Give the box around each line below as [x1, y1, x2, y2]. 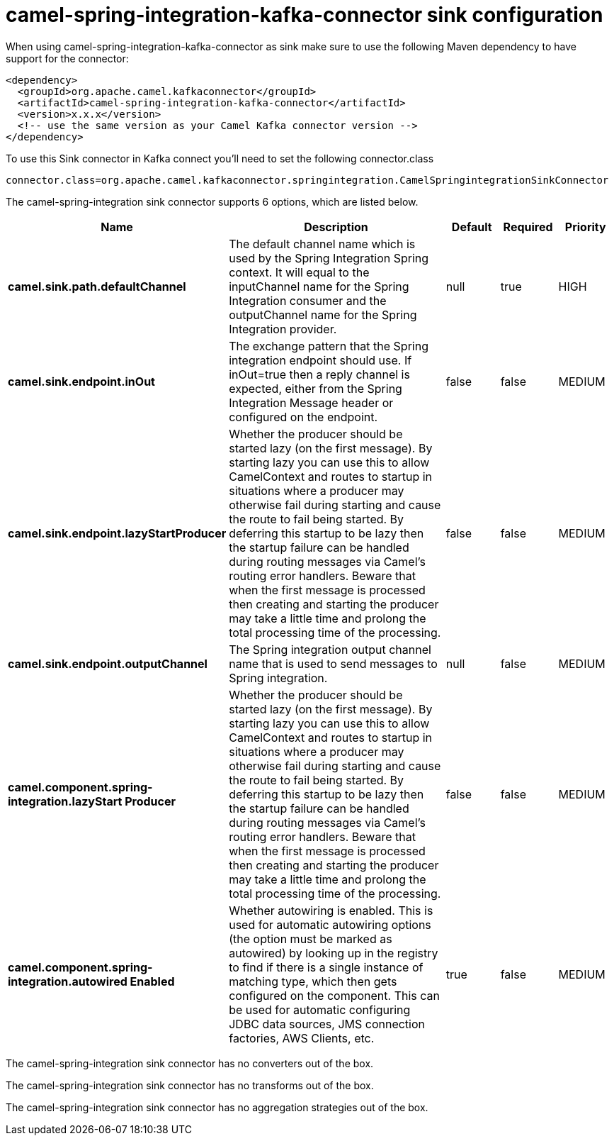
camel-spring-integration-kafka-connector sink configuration [6, 3, 603, 27]
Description [304, 219, 368, 234]
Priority [564, 219, 606, 234]
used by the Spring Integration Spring [229, 250, 429, 265]
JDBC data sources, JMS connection [229, 1016, 426, 1031]
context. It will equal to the [229, 265, 370, 279]
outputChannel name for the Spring [229, 307, 417, 322]
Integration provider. [229, 321, 337, 336]
